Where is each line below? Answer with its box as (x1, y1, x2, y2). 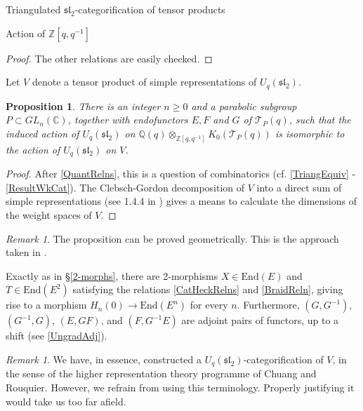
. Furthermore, (237, 297, 300, 312)
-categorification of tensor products (74, 2, 225, 16)
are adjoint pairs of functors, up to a (181, 313, 339, 328)
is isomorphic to (275, 126, 345, 140)
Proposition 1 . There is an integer (6, 98, 161, 113)
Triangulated (6, 2, 61, 16)
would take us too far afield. (6, 393, 126, 408)
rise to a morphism (6, 297, 87, 312)
